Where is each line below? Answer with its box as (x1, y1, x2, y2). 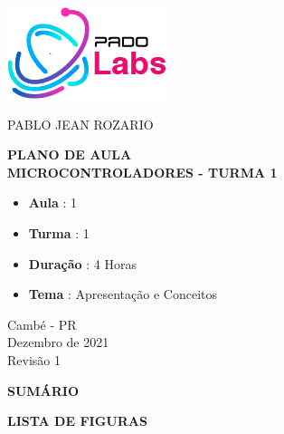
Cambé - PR (7, 314, 77, 333)
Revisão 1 (7, 350, 61, 369)
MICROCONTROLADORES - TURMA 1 (7, 162, 278, 181)
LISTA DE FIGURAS (7, 411, 147, 430)
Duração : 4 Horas (28, 254, 137, 273)
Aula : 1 (28, 193, 77, 212)
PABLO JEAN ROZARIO (7, 114, 154, 133)
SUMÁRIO (7, 381, 80, 400)
